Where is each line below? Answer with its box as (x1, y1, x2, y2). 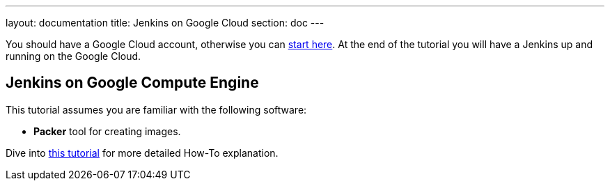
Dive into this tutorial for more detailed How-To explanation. (6, 146, 279, 159)
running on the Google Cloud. (6, 50, 141, 62)
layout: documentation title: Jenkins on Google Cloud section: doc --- (6, 17, 324, 29)
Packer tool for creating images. (33, 125, 181, 137)
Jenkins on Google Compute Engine (6, 74, 259, 92)
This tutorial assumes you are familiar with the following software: (6, 103, 307, 116)
